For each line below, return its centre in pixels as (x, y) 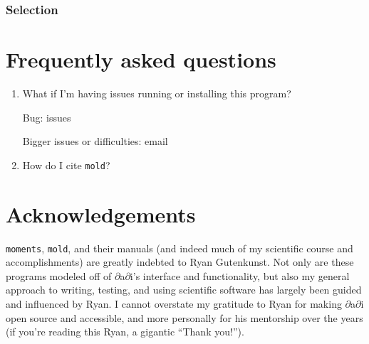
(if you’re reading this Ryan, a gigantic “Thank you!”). (125, 332)
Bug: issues (47, 117)
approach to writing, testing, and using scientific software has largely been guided (184, 290)
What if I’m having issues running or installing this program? (157, 93)
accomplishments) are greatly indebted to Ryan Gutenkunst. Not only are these (180, 262)
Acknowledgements (101, 214)
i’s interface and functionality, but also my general (240, 275)
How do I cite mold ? (66, 165)
